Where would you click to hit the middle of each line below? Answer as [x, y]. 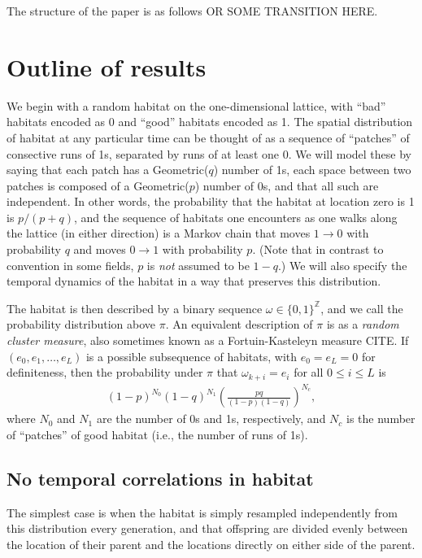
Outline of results [107, 66]
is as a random [363, 324]
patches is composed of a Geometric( [98, 185]
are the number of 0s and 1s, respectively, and [211, 418]
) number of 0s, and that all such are [287, 185]
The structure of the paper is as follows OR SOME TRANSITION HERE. [192, 11]
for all [309, 372]
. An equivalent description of [239, 324]
